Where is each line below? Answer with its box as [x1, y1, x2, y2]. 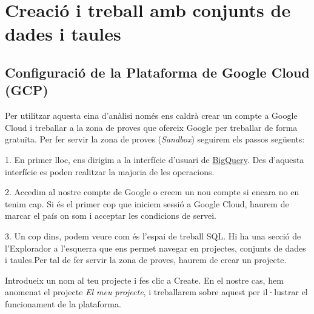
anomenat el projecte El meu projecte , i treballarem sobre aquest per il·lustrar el [5, 286, 308, 298]
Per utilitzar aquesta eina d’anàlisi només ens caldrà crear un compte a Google [5, 109, 298, 122]
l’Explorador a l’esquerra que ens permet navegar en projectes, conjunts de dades [5, 241, 306, 254]
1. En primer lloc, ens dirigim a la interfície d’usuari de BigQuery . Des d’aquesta [5, 153, 304, 165]
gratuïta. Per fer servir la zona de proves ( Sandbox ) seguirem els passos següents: [5, 133, 305, 145]
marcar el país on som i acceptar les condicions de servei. [5, 209, 216, 222]
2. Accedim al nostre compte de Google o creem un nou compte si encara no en [5, 185, 299, 198]
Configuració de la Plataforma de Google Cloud [5, 62, 310, 81]
